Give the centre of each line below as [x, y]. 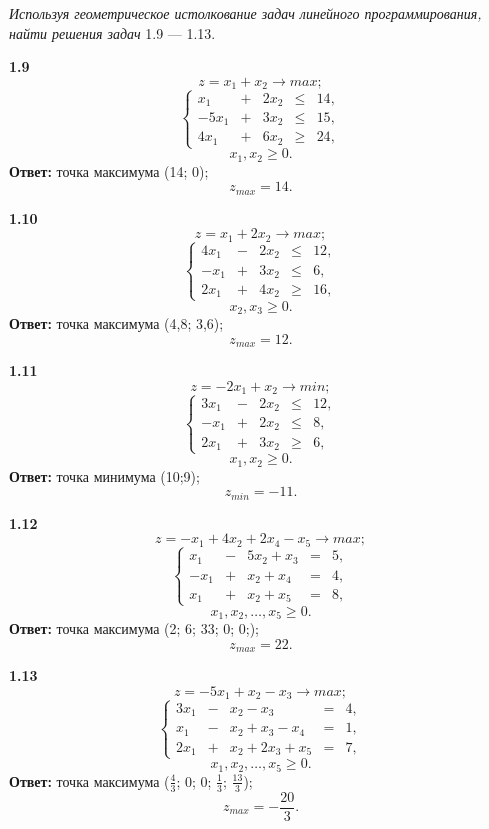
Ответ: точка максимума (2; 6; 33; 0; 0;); [134, 628]
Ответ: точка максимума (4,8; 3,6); [116, 323]
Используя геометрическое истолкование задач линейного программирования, [245, 13]
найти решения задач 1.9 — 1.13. [112, 32]
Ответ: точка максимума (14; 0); [109, 170]
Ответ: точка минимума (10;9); [104, 475]
